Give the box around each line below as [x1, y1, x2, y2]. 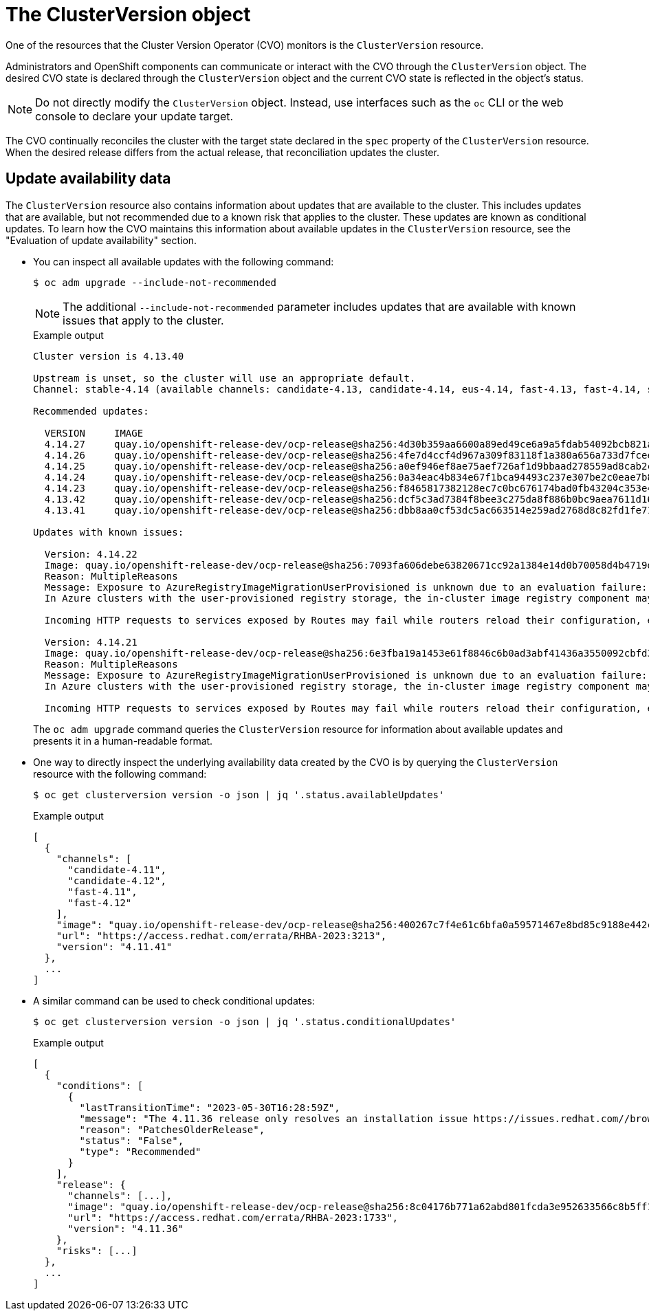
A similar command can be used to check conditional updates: [33, 994, 315, 1007]
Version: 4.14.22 [44, 548, 137, 560]
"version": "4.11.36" [67, 1222, 184, 1234]
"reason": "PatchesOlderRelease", [79, 1123, 265, 1135]
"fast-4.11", [67, 886, 137, 897]
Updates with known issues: [33, 526, 184, 538]
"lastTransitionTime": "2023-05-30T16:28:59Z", [79, 1101, 340, 1113]
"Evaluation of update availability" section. [5, 234, 197, 246]
